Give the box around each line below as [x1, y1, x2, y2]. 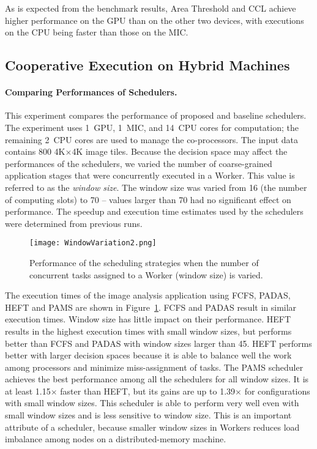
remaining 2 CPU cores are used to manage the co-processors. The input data [5, 133, 299, 146]
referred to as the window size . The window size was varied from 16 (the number [5, 180, 307, 193]
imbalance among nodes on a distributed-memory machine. [5, 432, 226, 445]
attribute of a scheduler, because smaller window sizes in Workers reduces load [5, 420, 300, 433]
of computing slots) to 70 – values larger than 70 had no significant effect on [5, 193, 291, 206]
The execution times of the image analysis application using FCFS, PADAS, [5, 289, 291, 302]
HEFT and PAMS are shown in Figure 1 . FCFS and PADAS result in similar [5, 300, 297, 313]
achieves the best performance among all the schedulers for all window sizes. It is [5, 373, 309, 385]
